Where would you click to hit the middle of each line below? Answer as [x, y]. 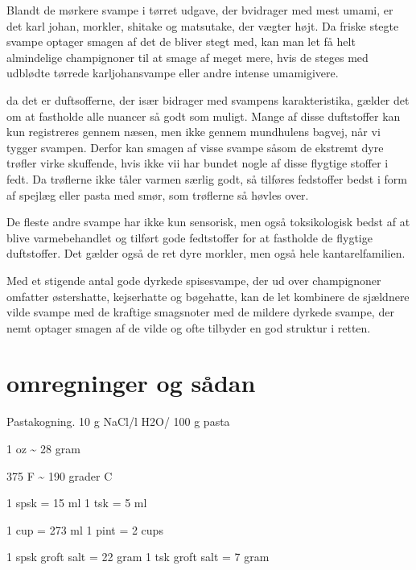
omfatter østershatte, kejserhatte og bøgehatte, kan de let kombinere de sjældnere [208, 296]
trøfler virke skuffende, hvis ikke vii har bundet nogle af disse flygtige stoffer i [198, 163]
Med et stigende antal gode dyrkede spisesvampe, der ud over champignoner [194, 280]
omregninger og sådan [131, 383]
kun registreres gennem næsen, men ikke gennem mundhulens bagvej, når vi [194, 132]
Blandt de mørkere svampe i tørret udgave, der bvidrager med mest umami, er [200, 10]
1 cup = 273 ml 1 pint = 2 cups [85, 529]
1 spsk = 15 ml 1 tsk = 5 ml [77, 503]
